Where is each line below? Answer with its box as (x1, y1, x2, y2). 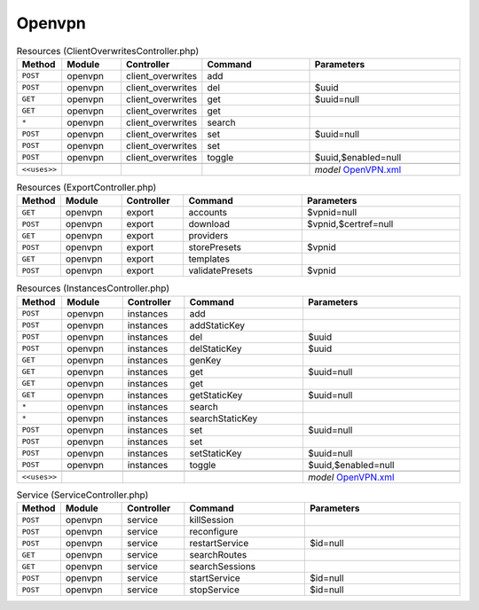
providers (188, 230, 229, 242)
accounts (188, 207, 228, 219)
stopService (189, 583, 239, 596)
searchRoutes (189, 549, 247, 561)
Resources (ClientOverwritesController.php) (16, 44, 200, 57)
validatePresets (188, 264, 253, 277)
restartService (189, 537, 249, 550)
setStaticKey (189, 447, 242, 459)
